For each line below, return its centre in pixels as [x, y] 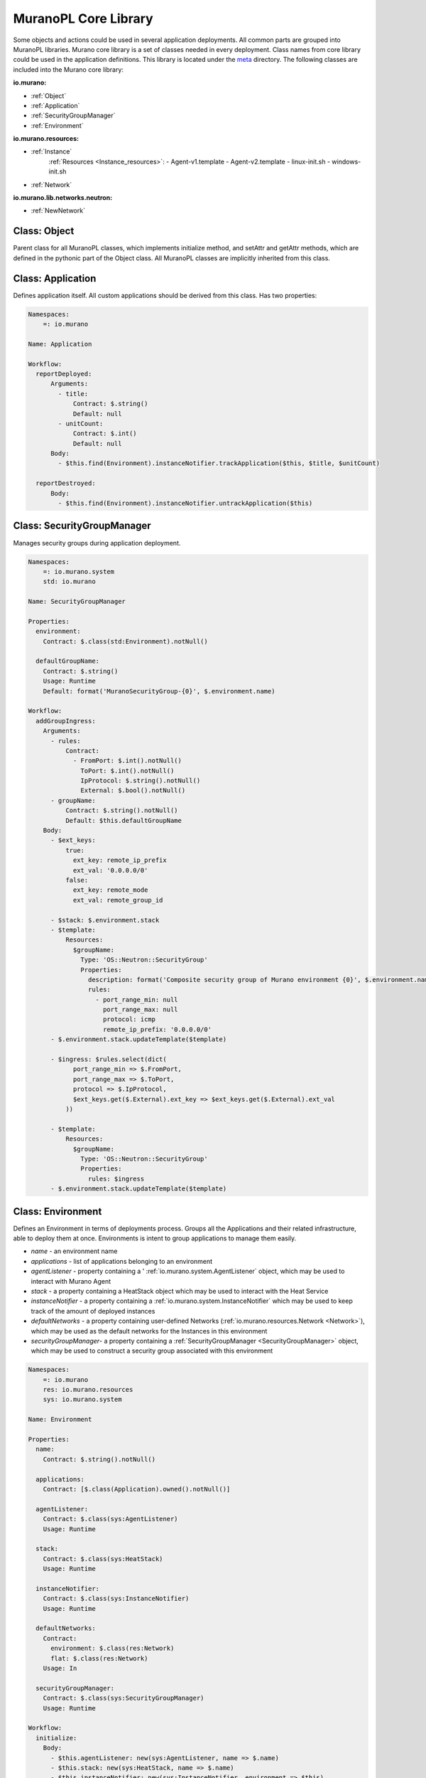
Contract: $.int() [105, 433]
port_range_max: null [141, 1010]
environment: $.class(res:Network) [113, 1649]
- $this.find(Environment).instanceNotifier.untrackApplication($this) [185, 504]
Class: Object [44, 231]
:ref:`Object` [49, 95]
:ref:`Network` [51, 184]
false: [77, 880]
